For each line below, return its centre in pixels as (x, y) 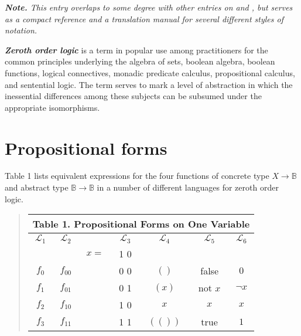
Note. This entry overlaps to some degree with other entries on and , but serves (149, 7)
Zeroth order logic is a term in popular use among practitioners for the (136, 50)
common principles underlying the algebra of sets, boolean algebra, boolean (140, 61)
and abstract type (37, 187)
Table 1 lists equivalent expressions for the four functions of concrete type (137, 176)
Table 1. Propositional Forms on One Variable (141, 224)
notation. (21, 30)
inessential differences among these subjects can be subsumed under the (133, 96)
